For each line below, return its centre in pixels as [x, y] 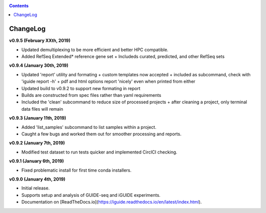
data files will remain [42, 109]
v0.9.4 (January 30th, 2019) [39, 65]
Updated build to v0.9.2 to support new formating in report [81, 88]
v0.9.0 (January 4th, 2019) [37, 179]
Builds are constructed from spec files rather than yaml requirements [91, 95]
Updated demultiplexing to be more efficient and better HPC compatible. [95, 50]
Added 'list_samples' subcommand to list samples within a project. [89, 127]
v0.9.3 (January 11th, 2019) [38, 118]
